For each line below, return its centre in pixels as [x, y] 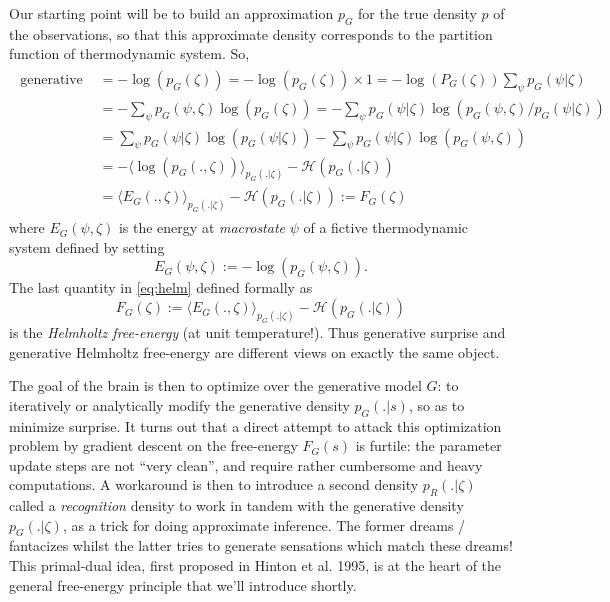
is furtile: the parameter [428, 445]
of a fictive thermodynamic [386, 227]
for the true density [417, 13]
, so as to [436, 404]
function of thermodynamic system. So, [129, 53]
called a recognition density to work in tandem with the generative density [236, 505]
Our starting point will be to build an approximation [171, 13]
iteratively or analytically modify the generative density [179, 404]
